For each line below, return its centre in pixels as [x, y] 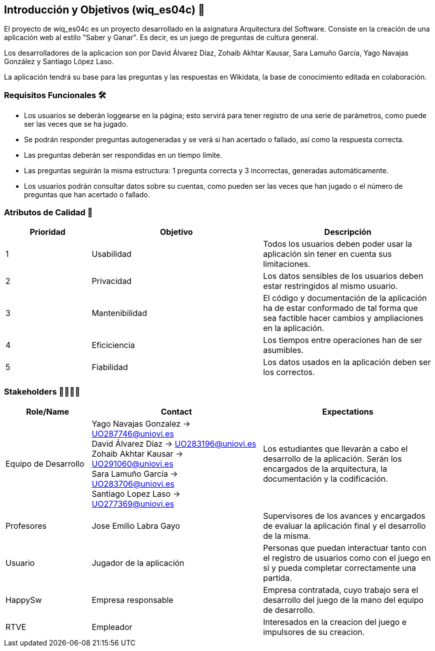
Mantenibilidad [119, 313]
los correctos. [289, 372]
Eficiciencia [113, 345]
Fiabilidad [110, 367]
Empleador [112, 627]
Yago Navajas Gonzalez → [141, 423]
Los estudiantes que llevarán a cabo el [335, 448]
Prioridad [47, 232]
